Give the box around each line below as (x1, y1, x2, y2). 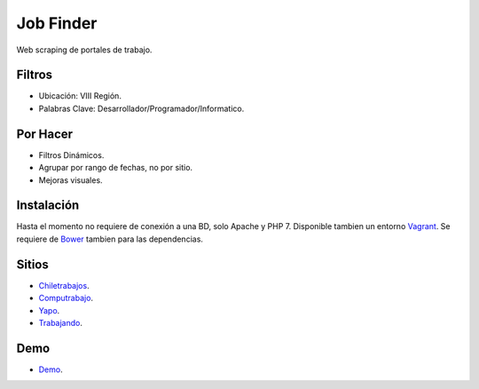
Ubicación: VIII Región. (38, 91, 122, 101)
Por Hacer (16, 126, 74, 141)
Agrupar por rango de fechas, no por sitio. (38, 163, 193, 173)
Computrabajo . (38, 293, 93, 304)
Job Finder (16, 13, 98, 33)
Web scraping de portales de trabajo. (16, 44, 153, 55)
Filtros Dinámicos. (38, 149, 105, 160)
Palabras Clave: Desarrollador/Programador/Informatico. (38, 103, 245, 114)
